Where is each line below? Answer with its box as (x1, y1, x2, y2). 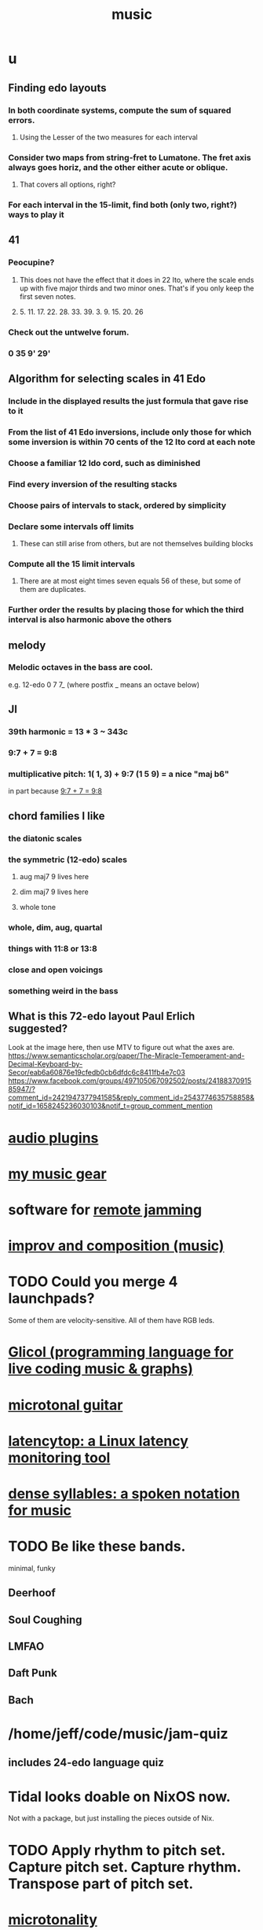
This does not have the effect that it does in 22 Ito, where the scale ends (19, 275, 254, 284)
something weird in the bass (8, 985, 119, 996)
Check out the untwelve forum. (8, 327, 130, 338)
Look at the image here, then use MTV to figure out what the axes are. (8, 1043, 236, 1052)
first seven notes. (19, 291, 76, 301)
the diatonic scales (8, 833, 82, 844)
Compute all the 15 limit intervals (8, 558, 136, 569)
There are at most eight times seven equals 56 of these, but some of (19, 576, 241, 586)
